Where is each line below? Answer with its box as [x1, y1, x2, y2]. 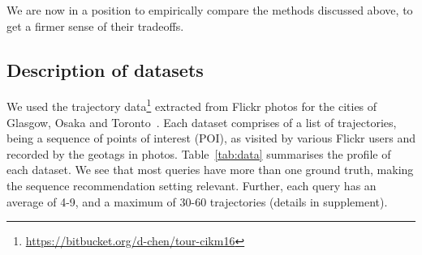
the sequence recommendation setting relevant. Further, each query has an [6, 177, 377, 194]
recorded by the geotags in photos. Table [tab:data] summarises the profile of [6, 145, 391, 162]
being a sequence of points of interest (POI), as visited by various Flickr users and [6, 130, 416, 147]
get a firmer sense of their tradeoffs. [6, 17, 184, 34]
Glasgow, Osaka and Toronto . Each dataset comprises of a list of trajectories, [6, 113, 397, 130]
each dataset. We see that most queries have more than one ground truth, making [6, 161, 414, 178]
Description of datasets [6, 57, 204, 82]
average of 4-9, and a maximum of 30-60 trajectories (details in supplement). [6, 193, 388, 210]
